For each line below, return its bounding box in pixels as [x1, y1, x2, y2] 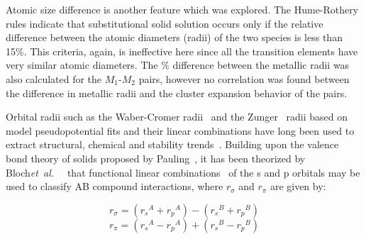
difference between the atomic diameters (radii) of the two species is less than [6, 30, 343, 45]
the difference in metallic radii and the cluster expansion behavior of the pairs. [6, 85, 348, 100]
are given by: [270, 179, 326, 194]
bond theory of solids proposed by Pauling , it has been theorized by [6, 150, 306, 165]
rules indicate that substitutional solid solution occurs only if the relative [6, 16, 323, 30]
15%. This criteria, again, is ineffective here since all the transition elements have [6, 43, 358, 58]
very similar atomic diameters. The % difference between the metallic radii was [6, 57, 350, 72]
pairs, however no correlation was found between [138, 71, 350, 86]
